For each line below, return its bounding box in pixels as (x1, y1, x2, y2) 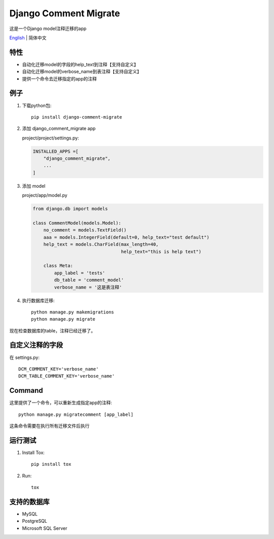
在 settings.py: (9, 354, 40, 360)
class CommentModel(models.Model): (32, 220, 121, 226)
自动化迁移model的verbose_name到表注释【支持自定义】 (22, 69, 142, 75)
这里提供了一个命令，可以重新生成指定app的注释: (9, 400, 113, 406)
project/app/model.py (22, 192, 68, 198)
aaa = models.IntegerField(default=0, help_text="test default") (43, 234, 210, 240)
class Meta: (43, 263, 74, 269)
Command (9, 386, 43, 395)
